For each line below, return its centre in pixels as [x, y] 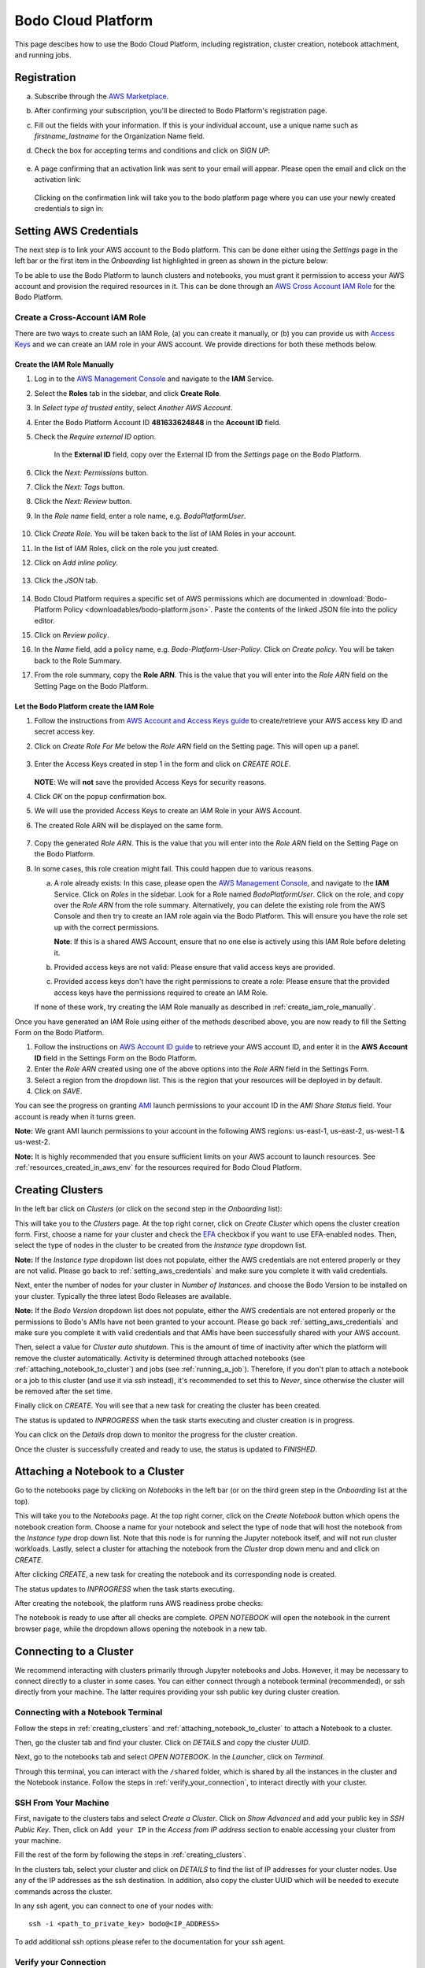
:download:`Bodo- [358, 598]
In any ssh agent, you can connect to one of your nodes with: [114, 1906]
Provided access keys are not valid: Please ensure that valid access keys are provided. [194, 967]
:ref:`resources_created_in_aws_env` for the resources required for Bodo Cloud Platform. [158, 1167]
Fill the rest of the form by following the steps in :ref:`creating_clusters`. [131, 1855]
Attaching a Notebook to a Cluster [100, 1472]
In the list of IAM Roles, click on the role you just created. [127, 548]
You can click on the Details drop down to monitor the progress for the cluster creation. [156, 1435]
